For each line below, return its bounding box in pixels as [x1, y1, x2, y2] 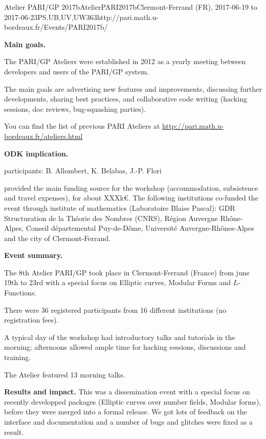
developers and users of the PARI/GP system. [4, 66, 149, 76]
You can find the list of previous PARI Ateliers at [4, 121, 160, 131]
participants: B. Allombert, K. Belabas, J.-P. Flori [4, 165, 162, 176]
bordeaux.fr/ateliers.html [4, 130, 83, 141]
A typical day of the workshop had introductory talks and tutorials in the [4, 331, 235, 342]
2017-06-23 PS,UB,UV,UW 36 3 [4, 11, 97, 22]
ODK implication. [4, 148, 69, 158]
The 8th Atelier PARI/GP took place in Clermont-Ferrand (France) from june [4, 267, 250, 277]
